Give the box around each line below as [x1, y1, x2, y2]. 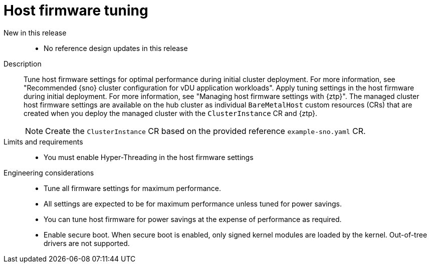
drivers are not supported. [44, 238, 130, 247]
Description [4, 59, 42, 68]
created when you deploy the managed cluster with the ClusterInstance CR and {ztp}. [24, 108, 318, 117]
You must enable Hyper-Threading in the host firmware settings [44, 152, 254, 161]
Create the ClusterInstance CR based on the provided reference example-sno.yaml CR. [45, 125, 366, 136]
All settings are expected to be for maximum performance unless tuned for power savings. [44, 199, 342, 208]
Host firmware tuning [4, 2, 148, 19]
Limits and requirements [4, 137, 83, 146]
